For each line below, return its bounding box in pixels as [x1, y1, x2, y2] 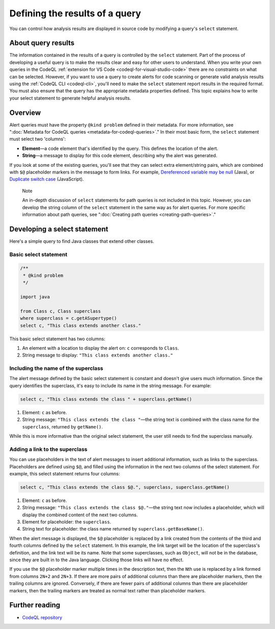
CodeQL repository [22, 614, 63, 620]
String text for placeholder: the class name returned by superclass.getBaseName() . [22, 526, 204, 532]
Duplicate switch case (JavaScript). [9, 176, 84, 182]
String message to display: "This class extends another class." [22, 352, 173, 358]
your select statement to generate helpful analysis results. [9, 95, 131, 101]
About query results [9, 39, 75, 47]
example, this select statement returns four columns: [9, 470, 120, 476]
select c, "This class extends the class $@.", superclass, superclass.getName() [20, 484, 230, 490]
